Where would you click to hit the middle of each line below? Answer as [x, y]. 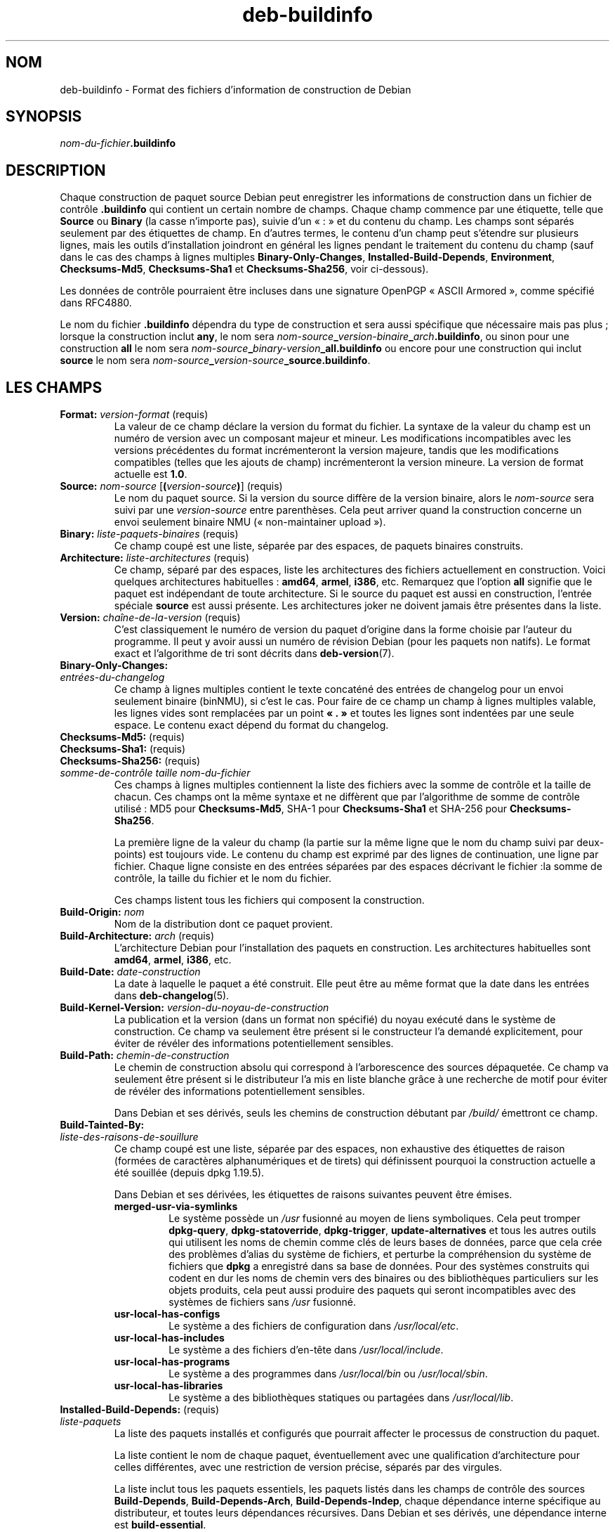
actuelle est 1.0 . [151, 474]
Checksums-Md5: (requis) [123, 737]
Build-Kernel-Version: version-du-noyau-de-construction [194, 1008]
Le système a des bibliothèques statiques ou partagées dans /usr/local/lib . [341, 1398]
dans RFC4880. [96, 303]
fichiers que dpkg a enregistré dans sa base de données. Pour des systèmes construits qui [379, 1266]
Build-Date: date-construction [130, 972]
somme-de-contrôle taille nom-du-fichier [155, 773]
